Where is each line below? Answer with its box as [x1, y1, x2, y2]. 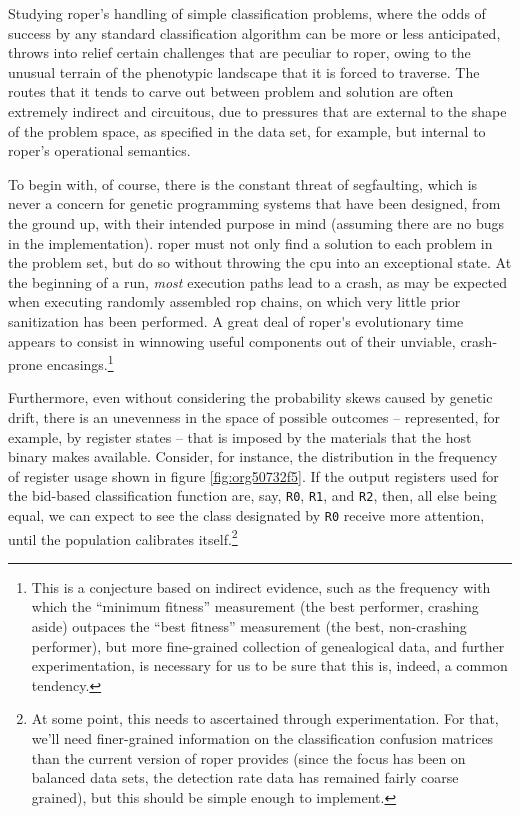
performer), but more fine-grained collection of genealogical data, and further [31, 635, 505, 656]
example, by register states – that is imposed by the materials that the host [8, 426, 472, 447]
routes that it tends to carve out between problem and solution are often [8, 81, 454, 102]
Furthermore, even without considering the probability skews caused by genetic [8, 387, 493, 408]
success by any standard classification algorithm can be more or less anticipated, [8, 22, 501, 43]
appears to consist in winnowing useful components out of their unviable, [8, 330, 456, 351]
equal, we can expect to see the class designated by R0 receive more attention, [8, 504, 485, 525]
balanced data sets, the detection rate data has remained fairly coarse [31, 767, 459, 788]
